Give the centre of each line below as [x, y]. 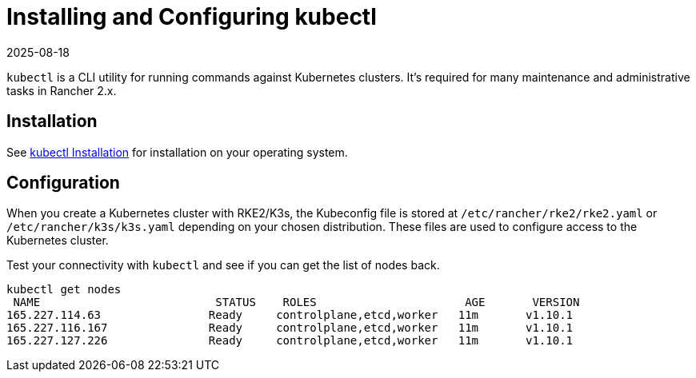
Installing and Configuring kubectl [192, 17]
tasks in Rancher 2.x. [62, 90]
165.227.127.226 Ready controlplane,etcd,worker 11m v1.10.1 [290, 341]
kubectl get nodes [64, 290]
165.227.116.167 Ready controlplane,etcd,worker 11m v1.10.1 [290, 328]
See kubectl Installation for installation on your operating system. [177, 152]
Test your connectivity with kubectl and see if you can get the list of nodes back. [223, 265]
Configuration [63, 183]
